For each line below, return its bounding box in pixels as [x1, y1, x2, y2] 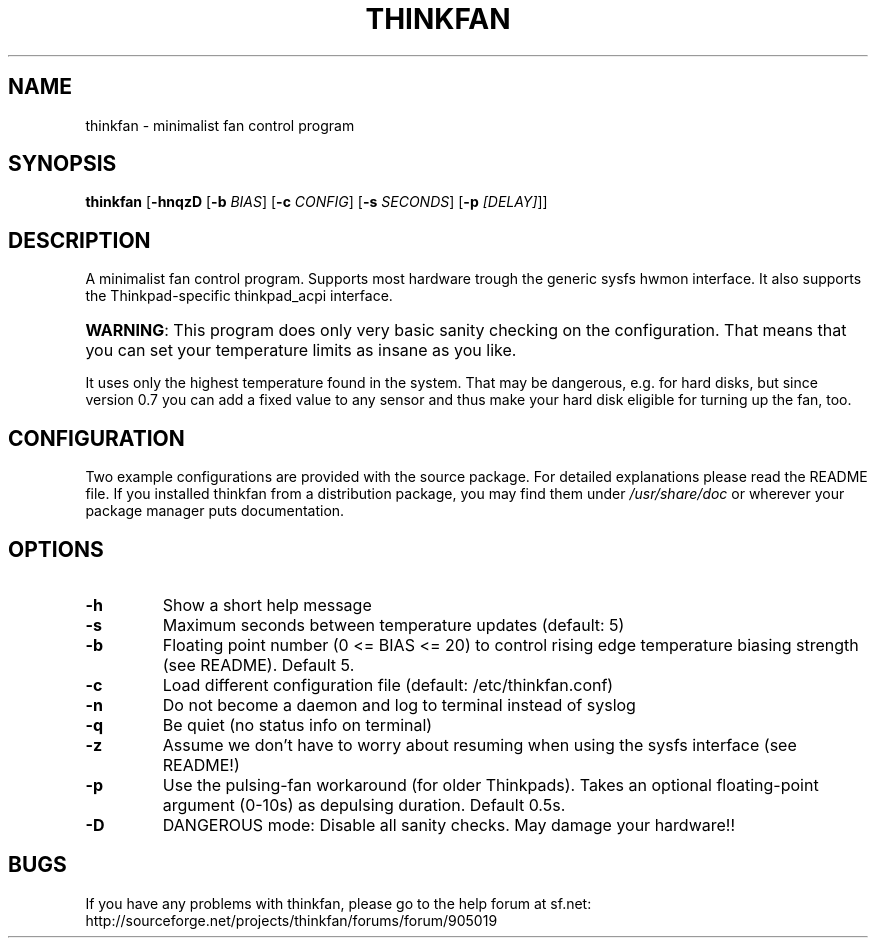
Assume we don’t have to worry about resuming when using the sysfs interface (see [162, 734, 797, 755]
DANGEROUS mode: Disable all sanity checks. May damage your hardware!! [162, 814, 736, 835]
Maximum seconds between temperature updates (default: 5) [162, 614, 625, 635]
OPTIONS [8, 536, 104, 562]
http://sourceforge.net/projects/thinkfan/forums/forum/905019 [85, 911, 498, 929]
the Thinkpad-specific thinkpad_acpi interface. [85, 287, 393, 305]
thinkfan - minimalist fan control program [85, 116, 355, 134]
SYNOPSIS [8, 151, 117, 177]
